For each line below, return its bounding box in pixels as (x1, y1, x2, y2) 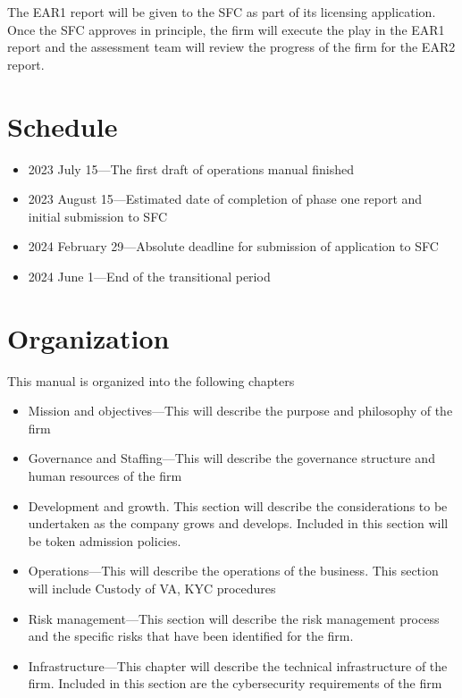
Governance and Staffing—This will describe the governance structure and (28, 449, 435, 467)
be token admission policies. (28, 531, 181, 550)
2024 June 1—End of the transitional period (28, 266, 271, 285)
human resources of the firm (28, 466, 182, 484)
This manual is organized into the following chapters (7, 371, 295, 390)
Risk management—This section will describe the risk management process (28, 609, 440, 627)
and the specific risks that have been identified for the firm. (28, 627, 354, 645)
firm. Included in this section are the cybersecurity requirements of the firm (28, 674, 442, 693)
